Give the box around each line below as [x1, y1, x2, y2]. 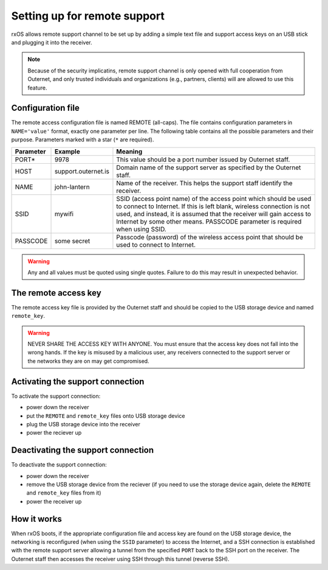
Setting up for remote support [11, 9, 165, 23]
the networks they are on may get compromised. [27, 357, 149, 365]
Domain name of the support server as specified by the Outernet [116, 163, 301, 172]
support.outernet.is [54, 167, 109, 175]
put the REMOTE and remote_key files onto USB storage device [26, 412, 185, 420]
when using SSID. [116, 225, 166, 233]
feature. [27, 84, 48, 91]
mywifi [54, 209, 74, 218]
